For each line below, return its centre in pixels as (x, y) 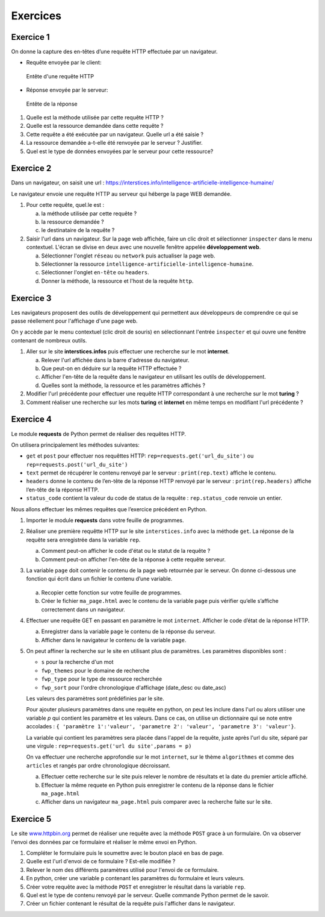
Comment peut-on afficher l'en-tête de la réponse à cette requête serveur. (133, 559)
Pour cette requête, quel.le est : (65, 205)
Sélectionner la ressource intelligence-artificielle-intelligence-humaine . (147, 264)
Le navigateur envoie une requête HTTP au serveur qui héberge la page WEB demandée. (121, 194)
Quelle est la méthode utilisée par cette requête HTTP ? (95, 118)
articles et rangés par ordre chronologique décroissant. (98, 765)
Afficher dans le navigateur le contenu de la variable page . (114, 640)
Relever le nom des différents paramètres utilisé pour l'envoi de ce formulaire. (122, 870)
